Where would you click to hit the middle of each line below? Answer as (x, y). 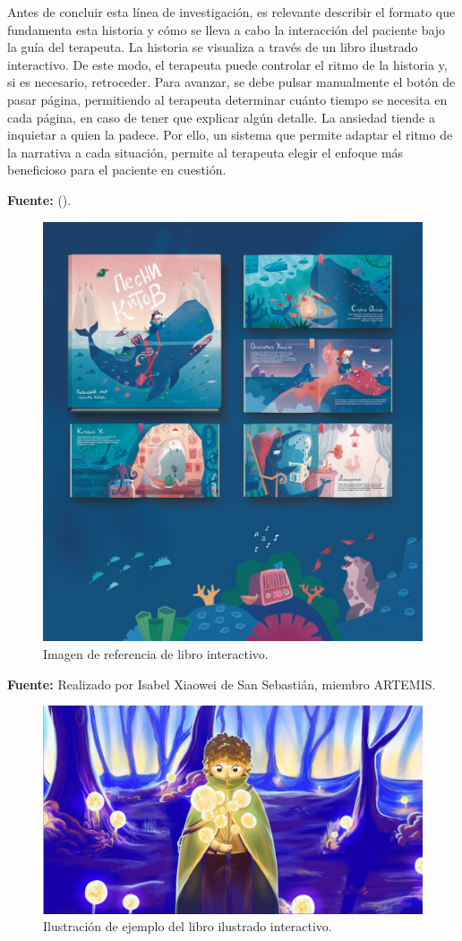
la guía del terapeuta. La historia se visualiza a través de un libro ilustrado (213, 47)
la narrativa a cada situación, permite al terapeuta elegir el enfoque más (205, 152)
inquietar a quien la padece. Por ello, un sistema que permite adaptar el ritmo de (230, 135)
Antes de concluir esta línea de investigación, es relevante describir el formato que (231, 12)
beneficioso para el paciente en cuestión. (117, 170)
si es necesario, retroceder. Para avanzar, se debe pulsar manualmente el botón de (231, 82)
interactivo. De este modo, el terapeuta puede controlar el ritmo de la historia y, (227, 64)
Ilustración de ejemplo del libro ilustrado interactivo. (188, 926)
